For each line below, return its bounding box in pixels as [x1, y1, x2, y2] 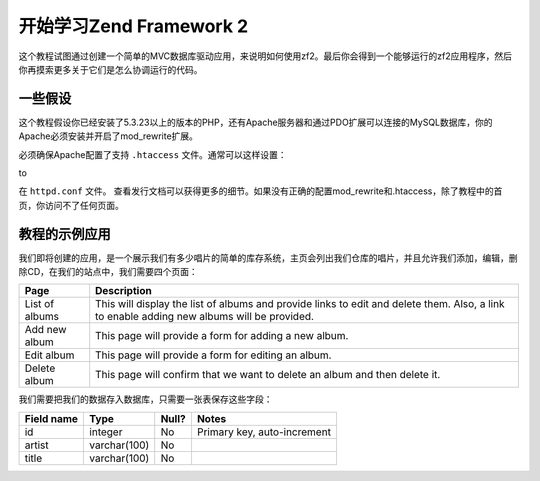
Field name [24, 411, 79, 425]
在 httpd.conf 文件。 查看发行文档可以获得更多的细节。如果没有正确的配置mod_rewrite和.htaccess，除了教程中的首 [18, 185, 503, 197]
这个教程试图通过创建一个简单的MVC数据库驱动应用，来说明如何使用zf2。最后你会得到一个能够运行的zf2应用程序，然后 [18, 50, 512, 62]
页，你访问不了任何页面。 [18, 199, 124, 211]
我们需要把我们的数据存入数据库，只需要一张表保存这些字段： [18, 393, 273, 405]
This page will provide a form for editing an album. [95, 348, 332, 362]
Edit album [24, 348, 75, 362]
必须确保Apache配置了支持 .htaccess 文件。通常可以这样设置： [18, 148, 287, 160]
